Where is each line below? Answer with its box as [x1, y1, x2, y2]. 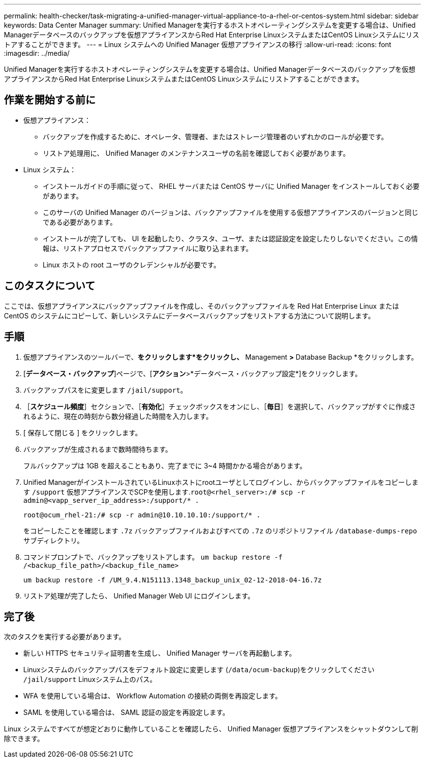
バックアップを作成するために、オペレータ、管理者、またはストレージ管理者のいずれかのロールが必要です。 [43, 132, 388, 141]
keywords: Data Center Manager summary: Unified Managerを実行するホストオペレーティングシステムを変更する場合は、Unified [4, 21, 416, 29]
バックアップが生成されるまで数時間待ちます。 [23, 445, 172, 453]
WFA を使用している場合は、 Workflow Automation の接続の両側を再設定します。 [23, 692, 282, 700]
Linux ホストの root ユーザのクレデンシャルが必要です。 [43, 260, 221, 269]
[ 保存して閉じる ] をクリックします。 [23, 428, 142, 437]
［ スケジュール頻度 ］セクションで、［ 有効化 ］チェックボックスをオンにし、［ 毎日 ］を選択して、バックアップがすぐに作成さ [23, 402, 416, 411]
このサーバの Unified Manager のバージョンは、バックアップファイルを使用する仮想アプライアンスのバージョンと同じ [43, 208, 419, 216]
